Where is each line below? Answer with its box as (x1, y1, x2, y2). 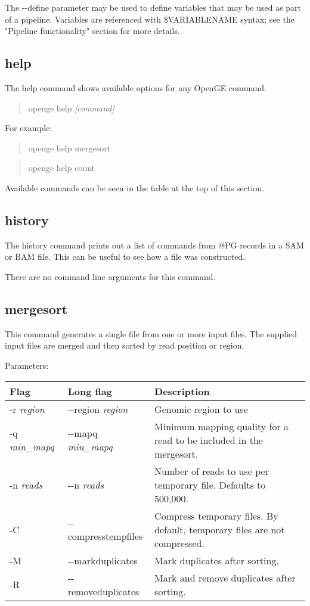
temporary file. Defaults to (154, 477, 266, 492)
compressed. (154, 536, 204, 550)
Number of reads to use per (154, 464, 269, 478)
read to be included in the (154, 433, 263, 447)
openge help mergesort (28, 141, 111, 154)
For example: (5, 122, 52, 134)
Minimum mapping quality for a (154, 419, 289, 433)
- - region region (67, 402, 128, 416)
